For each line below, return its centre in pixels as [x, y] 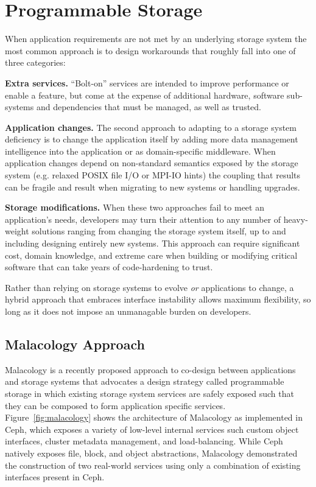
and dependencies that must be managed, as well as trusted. [149, 107]
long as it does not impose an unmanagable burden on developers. [128, 311]
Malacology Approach [75, 344]
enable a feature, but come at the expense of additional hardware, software [145, 95]
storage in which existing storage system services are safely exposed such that [149, 393]
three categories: [35, 62]
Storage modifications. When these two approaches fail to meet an [135, 207]
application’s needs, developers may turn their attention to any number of [143, 219]
